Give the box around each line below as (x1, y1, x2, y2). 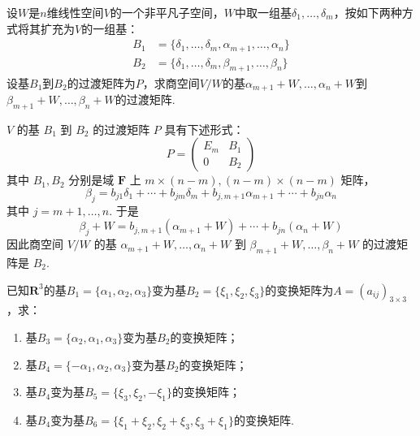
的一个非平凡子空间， (110, 4, 224, 20)
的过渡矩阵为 (67, 74, 136, 91)
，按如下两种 (333, 4, 402, 20)
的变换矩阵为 (265, 281, 334, 298)
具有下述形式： (164, 120, 245, 137)
